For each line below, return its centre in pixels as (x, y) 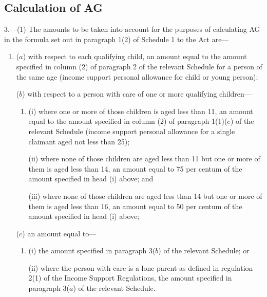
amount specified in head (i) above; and (91, 179)
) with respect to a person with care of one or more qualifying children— (137, 94)
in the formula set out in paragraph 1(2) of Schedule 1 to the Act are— (117, 39)
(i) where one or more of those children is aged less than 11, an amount (141, 111)
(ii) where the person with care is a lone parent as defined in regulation (141, 267)
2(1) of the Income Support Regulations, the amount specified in (130, 278)
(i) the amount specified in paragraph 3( (92, 250)
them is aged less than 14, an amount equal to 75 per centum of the (135, 168)
